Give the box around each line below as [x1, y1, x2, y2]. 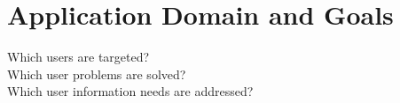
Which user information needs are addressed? [7, 82, 254, 100]
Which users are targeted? [7, 48, 150, 66]
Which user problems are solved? [7, 64, 186, 83]
